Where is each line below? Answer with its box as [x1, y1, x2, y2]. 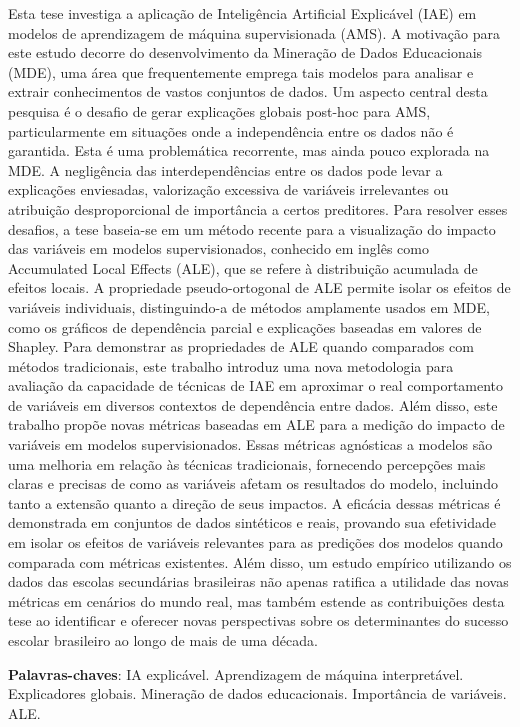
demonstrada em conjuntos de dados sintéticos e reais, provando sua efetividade [8, 512, 496, 533]
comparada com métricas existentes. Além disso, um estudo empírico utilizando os [8, 551, 512, 572]
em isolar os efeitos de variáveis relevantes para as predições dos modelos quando [8, 532, 503, 553]
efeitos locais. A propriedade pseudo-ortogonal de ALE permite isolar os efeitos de [8, 277, 511, 298]
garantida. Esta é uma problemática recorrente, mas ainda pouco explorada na [8, 140, 490, 161]
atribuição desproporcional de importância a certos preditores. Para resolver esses [8, 198, 508, 219]
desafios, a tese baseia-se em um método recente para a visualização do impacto [8, 218, 496, 239]
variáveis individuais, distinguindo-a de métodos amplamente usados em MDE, [8, 296, 490, 317]
